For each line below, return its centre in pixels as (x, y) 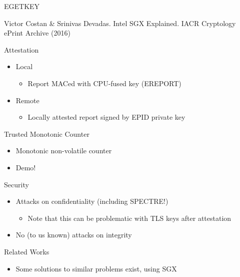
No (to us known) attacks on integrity (74, 235)
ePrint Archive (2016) (37, 33)
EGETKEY (22, 6)
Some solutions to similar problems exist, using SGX (96, 268)
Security (16, 184)
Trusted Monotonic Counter (47, 133)
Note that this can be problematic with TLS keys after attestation (129, 218)
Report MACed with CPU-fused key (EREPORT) (104, 83)
